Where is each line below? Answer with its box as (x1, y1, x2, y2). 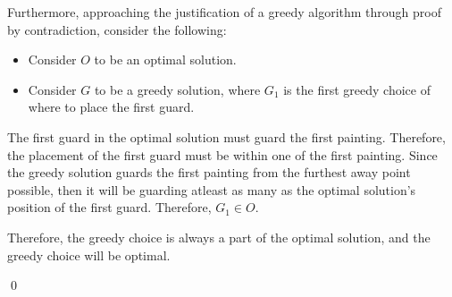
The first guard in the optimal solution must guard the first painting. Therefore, (7, 127, 446, 146)
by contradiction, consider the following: (7, 20, 227, 38)
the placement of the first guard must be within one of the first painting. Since (7, 145, 438, 164)
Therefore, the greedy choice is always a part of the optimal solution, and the (7, 227, 431, 246)
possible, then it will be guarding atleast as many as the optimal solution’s (7, 180, 416, 199)
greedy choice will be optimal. (7, 245, 171, 264)
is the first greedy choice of (283, 80, 431, 98)
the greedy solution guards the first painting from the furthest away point (7, 163, 411, 182)
